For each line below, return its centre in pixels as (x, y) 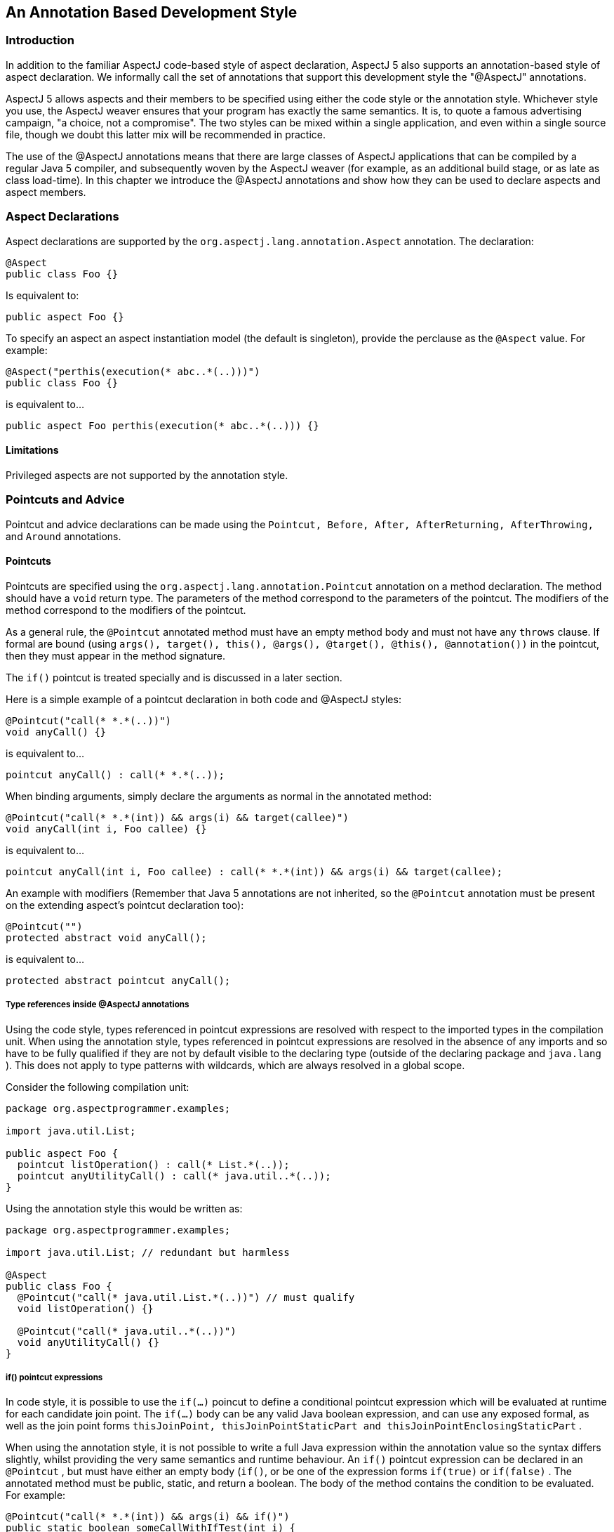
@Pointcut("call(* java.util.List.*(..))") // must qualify (186, 1297)
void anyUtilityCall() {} (88, 1342)
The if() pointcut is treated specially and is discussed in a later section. (174, 677)
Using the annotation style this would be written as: (124, 1208)
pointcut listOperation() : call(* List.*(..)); (153, 1164)
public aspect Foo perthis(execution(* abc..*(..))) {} (162, 425)
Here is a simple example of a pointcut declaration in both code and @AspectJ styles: (203, 699)
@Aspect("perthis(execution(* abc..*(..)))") (133, 371)
